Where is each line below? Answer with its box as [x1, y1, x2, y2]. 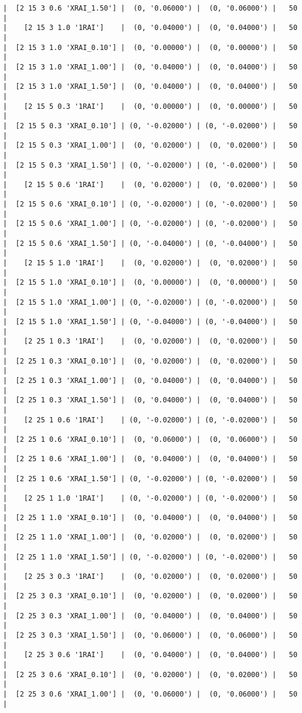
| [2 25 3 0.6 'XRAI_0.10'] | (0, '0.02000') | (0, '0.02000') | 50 [3, 670, 298, 679]
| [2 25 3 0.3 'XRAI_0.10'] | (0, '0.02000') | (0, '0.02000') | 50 [3, 592, 298, 601]
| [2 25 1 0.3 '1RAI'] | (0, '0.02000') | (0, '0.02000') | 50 [3, 337, 298, 346]
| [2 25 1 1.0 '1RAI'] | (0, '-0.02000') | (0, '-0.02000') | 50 [3, 494, 298, 502]
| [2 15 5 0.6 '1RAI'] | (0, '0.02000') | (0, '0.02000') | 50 [3, 180, 298, 189]
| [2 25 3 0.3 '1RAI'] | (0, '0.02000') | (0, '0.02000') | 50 [3, 572, 298, 581]
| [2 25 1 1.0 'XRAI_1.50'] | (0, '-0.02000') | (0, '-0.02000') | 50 [3, 552, 298, 561]
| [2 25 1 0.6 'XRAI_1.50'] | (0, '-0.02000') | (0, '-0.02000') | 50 [3, 474, 298, 483]
